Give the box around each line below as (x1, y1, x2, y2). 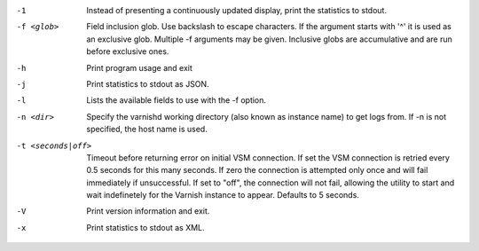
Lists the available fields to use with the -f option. (86, 95, 266, 106)
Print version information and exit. (86, 206, 210, 216)
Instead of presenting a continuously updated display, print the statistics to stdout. (86, 5, 388, 15)
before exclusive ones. (86, 46, 169, 57)
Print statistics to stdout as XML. (86, 222, 205, 232)
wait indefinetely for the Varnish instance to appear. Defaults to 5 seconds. (86, 190, 359, 200)
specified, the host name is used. (86, 124, 208, 135)
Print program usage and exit (86, 62, 192, 73)
